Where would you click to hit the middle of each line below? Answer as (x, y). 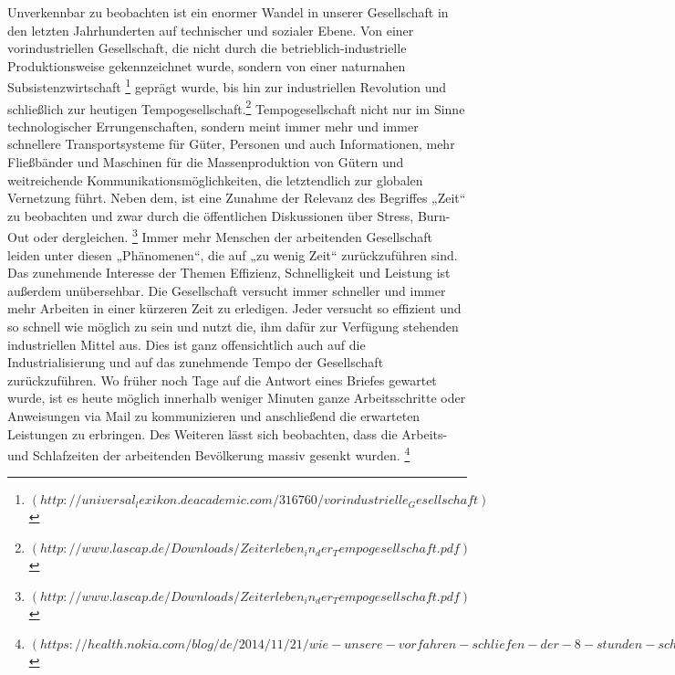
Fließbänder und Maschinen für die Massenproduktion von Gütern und (206, 162)
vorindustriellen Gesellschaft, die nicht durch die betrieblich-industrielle (207, 48)
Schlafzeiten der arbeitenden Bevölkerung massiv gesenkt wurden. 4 (222, 454)
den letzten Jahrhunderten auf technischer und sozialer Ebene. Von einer (211, 30)
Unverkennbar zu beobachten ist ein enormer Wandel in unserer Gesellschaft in (228, 12)
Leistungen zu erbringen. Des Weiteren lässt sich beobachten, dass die (202, 433)
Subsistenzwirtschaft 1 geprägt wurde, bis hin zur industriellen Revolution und (227, 86)
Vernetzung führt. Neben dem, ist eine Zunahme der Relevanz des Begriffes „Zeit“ (237, 198)
